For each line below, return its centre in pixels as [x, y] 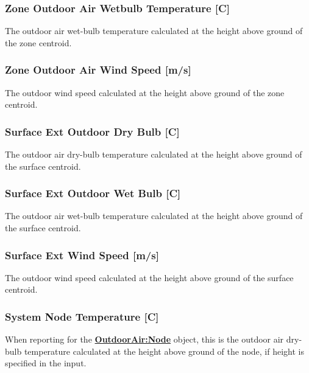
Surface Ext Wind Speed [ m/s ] [82, 255]
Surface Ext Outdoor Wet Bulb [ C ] [93, 193]
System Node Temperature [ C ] [82, 316]
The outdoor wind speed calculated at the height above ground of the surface [149, 277]
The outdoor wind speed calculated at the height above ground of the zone [145, 92]
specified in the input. [46, 363]
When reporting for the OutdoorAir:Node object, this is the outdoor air [144, 339]
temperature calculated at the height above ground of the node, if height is [164, 351]
